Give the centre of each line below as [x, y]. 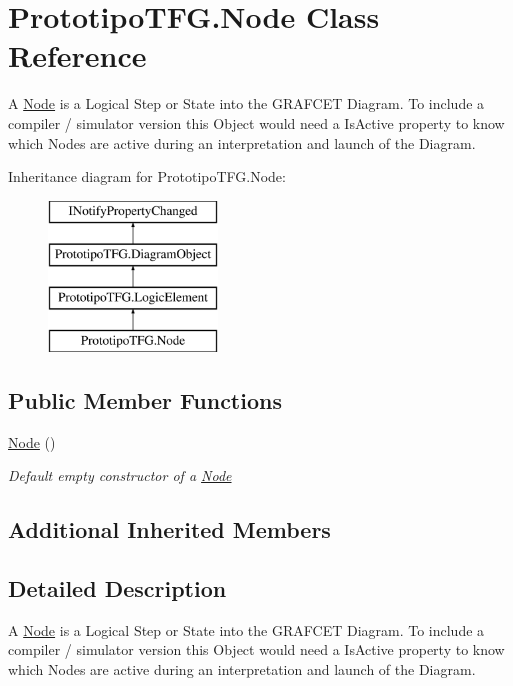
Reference [77, 55]
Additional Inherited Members [169, 529]
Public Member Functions [145, 399]
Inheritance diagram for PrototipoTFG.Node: [147, 176]
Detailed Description [117, 588]
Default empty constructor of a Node [120, 475]
